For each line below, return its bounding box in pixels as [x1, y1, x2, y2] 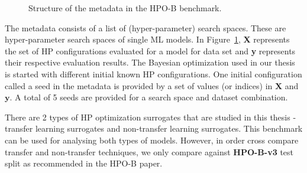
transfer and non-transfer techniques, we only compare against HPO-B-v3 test [5, 145, 294, 158]
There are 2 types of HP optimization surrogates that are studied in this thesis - [5, 110, 296, 123]
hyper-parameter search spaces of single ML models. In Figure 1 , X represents [5, 33, 290, 45]
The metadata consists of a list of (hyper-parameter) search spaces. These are [5, 21, 286, 34]
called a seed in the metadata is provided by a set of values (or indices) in [5, 79, 273, 92]
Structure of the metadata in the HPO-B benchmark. [28, 2, 222, 14]
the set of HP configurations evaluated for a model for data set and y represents [5, 44, 296, 57]
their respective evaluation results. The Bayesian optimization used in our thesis [5, 56, 295, 68]
